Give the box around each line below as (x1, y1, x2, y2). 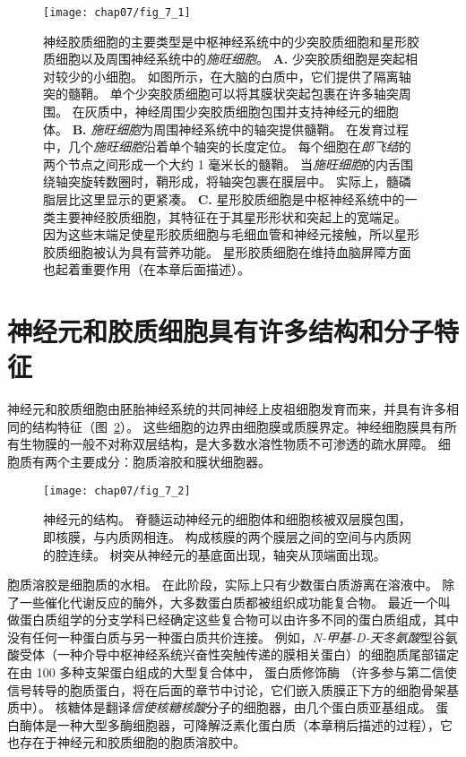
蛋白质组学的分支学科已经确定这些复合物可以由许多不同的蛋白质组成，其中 (19, 610, 459, 629)
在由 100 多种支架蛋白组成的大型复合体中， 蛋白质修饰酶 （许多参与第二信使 (7, 663, 457, 682)
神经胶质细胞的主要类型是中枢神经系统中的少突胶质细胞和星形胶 (43, 31, 419, 50)
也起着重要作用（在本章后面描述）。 (43, 260, 250, 279)
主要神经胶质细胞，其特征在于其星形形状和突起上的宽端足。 (55, 207, 407, 226)
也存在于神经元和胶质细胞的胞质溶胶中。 (7, 733, 246, 752)
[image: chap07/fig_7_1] (43, 6, 191, 19)
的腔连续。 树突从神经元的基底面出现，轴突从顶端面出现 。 (43, 545, 386, 563)
